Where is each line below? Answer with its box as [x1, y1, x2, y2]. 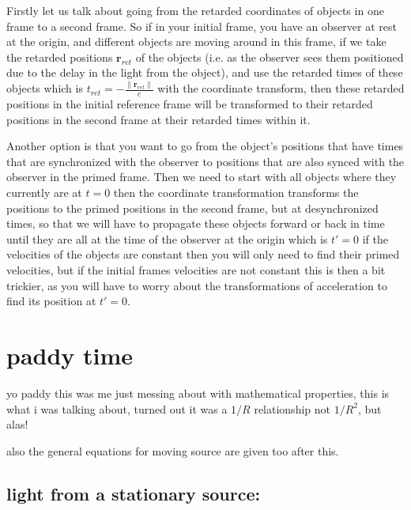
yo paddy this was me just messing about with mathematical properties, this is [6, 384, 390, 401]
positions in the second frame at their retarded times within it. [6, 111, 311, 127]
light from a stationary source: [6, 481, 261, 505]
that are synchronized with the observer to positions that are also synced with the [6, 153, 405, 169]
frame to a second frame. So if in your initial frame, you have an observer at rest [6, 17, 397, 34]
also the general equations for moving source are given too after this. [6, 442, 339, 459]
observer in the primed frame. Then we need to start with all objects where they [6, 168, 397, 185]
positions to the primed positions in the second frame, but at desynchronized [6, 199, 379, 216]
